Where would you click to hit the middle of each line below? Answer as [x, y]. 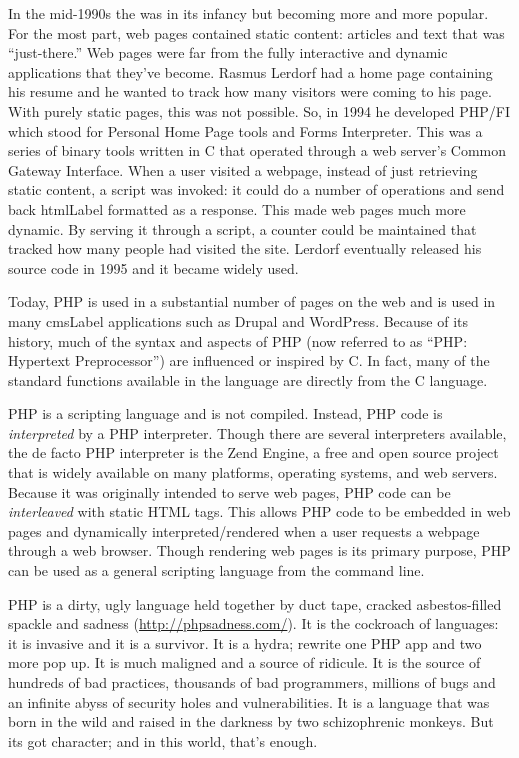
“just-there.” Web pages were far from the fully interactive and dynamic [228, 52]
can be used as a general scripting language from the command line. [216, 570]
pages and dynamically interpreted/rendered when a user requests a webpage [244, 530]
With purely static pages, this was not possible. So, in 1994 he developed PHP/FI [259, 110]
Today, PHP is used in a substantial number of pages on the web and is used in [252, 301]
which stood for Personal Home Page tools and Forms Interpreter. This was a [245, 130]
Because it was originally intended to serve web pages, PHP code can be [229, 491]
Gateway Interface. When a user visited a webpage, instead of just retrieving [243, 169]
